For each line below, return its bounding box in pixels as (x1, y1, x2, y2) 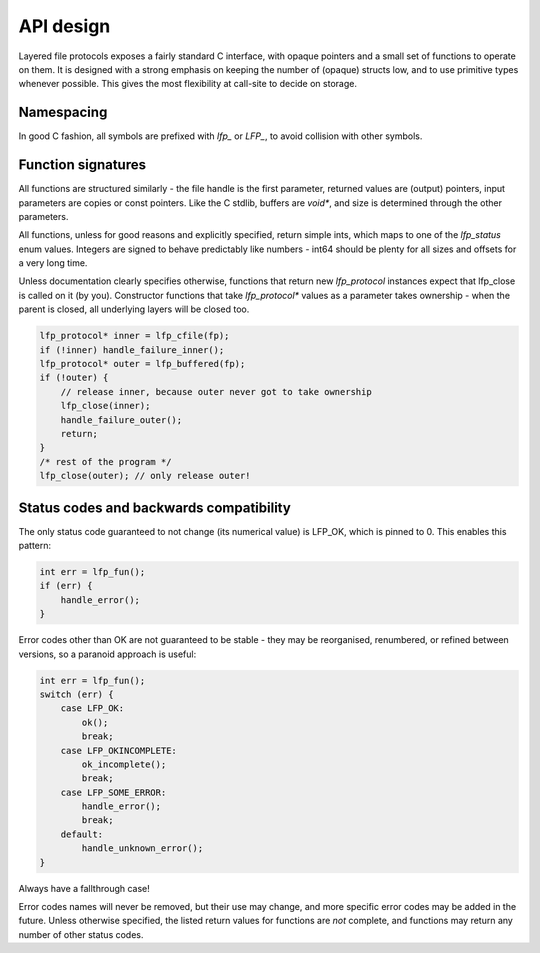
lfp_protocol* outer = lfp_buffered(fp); (39, 358, 246, 370)
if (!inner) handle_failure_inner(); (39, 344, 225, 355)
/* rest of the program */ (39, 456, 172, 467)
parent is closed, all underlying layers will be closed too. (18, 303, 250, 315)
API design (18, 15, 111, 37)
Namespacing (18, 104, 108, 121)
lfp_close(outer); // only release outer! (39, 470, 251, 482)
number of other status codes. (18, 928, 144, 940)
